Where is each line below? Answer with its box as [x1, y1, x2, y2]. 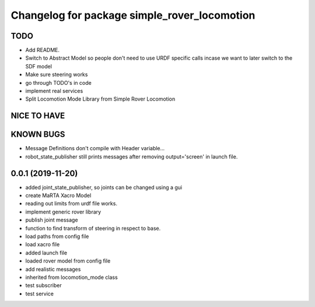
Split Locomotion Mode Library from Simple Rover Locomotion [25, 95, 176, 102]
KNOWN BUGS [10, 129, 65, 140]
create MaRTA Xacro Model [25, 192, 92, 199]
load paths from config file [25, 233, 89, 240]
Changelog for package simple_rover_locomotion [10, 9, 256, 22]
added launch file [25, 249, 67, 256]
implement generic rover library [25, 208, 101, 215]
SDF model [25, 63, 52, 70]
